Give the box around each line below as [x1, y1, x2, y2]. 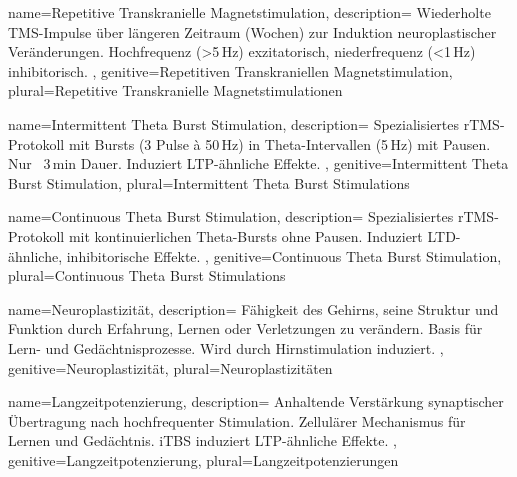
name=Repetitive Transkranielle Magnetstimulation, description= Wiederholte [8, 2, 491, 22]
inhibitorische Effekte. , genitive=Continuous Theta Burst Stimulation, [66, 245, 502, 266]
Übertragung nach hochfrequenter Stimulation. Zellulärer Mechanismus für [8, 410, 466, 431]
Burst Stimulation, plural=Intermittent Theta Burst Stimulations [8, 172, 410, 193]
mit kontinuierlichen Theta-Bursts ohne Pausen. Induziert [68, 225, 423, 246]
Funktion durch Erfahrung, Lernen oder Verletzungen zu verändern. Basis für [8, 318, 483, 339]
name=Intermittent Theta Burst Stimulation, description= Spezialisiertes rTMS [8, 113, 500, 134]
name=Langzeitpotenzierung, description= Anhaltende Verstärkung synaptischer [8, 391, 504, 412]
